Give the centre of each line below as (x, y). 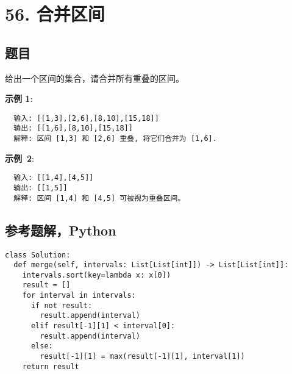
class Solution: (38, 255)
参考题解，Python (61, 230)
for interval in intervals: (79, 296)
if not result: (62, 305)
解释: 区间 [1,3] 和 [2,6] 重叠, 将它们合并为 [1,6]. (115, 139)
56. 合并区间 (55, 14)
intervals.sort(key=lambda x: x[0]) (97, 275)
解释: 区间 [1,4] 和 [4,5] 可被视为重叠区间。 (99, 198)
